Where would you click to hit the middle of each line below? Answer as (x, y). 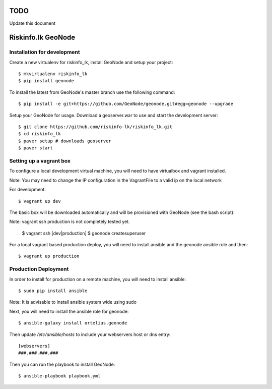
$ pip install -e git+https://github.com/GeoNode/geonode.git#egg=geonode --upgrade (126, 104)
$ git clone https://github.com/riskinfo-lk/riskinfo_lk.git (95, 127)
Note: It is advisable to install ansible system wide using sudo (73, 302)
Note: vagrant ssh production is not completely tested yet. (70, 221)
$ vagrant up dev (40, 201)
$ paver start (36, 148)
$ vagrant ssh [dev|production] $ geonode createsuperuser (84, 233)
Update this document (32, 23)
